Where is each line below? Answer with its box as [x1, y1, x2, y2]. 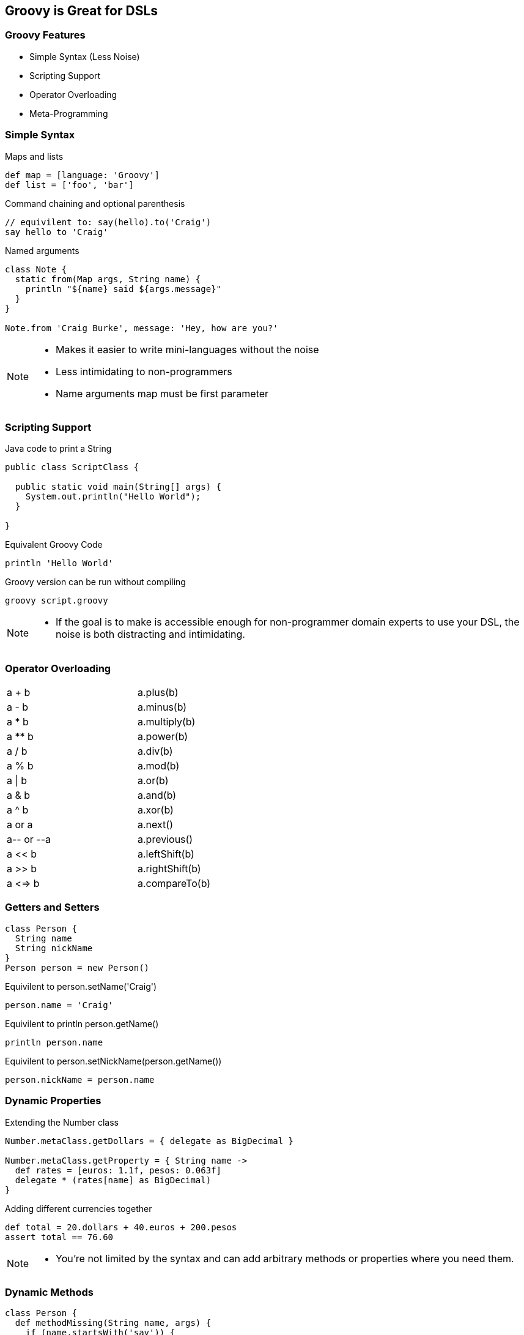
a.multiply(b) [138, 716, 196, 728]
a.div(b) [138, 745, 173, 758]
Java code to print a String [5, 443, 112, 454]
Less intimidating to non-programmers [56, 365, 232, 378]
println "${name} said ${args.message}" [25, 283, 222, 294]
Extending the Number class [5, 1116, 119, 1127]
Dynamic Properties [5, 1094, 101, 1107]
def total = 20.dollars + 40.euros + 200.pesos [5, 1222, 237, 1232]
